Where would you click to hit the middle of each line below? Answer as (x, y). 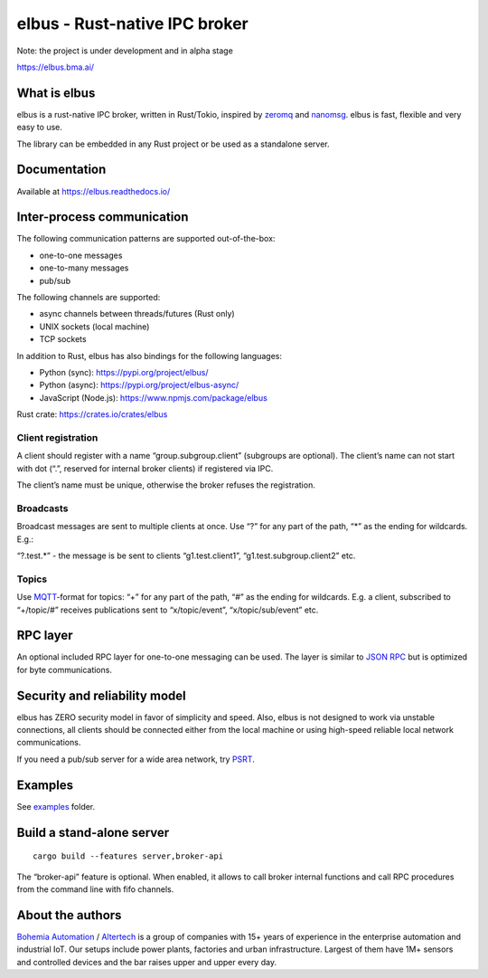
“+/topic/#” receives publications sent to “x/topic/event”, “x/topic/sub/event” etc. (168, 610)
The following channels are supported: (89, 297)
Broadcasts (42, 508)
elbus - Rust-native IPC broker (132, 24)
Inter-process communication (103, 217)
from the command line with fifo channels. (95, 889)
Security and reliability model (101, 695)
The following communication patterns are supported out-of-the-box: (146, 239)
